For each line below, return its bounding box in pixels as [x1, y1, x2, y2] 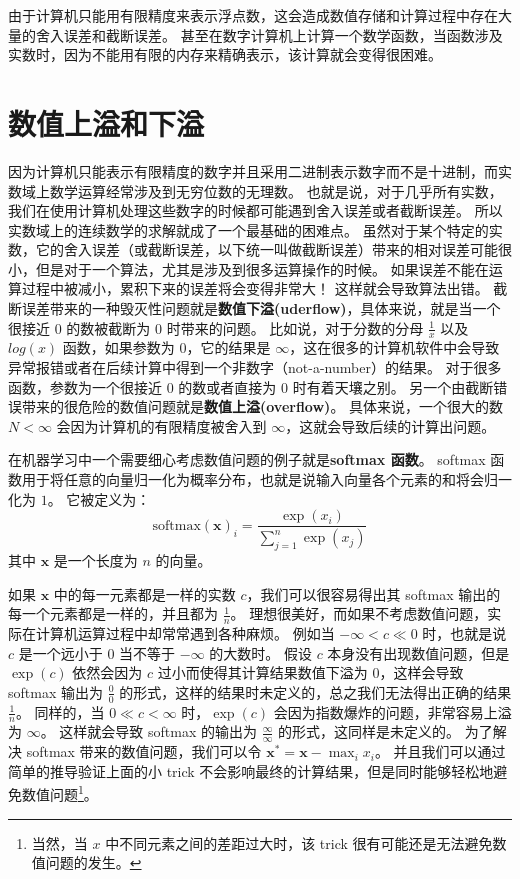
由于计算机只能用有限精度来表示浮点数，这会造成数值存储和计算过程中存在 [8, 5, 498, 25]
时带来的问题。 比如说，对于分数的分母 [166, 317, 424, 338]
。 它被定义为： [47, 488, 151, 509]
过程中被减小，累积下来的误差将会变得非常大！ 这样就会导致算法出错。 [21, 278, 489, 299]
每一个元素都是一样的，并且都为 [8, 603, 218, 624]
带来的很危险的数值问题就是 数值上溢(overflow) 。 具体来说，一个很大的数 [21, 396, 504, 417]
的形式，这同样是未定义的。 [278, 721, 461, 742]
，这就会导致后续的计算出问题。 [285, 415, 496, 436]
